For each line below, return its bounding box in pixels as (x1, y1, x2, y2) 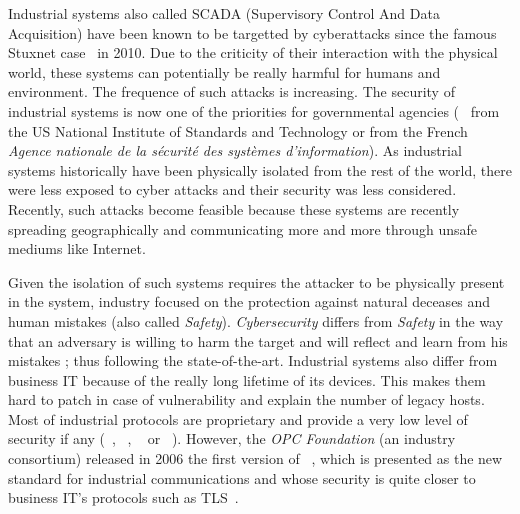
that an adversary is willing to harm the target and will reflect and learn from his (8, 330, 508, 351)
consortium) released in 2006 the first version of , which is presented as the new (8, 448, 503, 469)
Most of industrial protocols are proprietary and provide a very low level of (8, 408, 468, 429)
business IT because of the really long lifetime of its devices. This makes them (8, 369, 486, 390)
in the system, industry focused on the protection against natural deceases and (8, 291, 491, 312)
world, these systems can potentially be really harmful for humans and (8, 61, 441, 82)
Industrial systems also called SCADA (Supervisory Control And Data (8, 3, 440, 23)
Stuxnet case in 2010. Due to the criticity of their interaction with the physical (8, 42, 498, 63)
